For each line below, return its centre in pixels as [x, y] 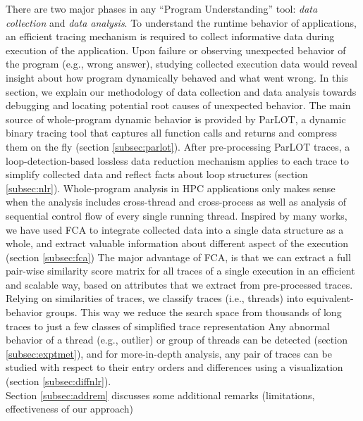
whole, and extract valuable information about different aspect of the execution [177, 243]
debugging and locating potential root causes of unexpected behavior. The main [178, 105]
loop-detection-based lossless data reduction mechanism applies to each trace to [178, 160]
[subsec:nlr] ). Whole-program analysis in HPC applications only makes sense [171, 188]
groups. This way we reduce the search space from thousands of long [194, 312]
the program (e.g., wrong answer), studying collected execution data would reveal [181, 64]
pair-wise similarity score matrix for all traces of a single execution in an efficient [180, 271]
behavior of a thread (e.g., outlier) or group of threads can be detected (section [177, 340]
